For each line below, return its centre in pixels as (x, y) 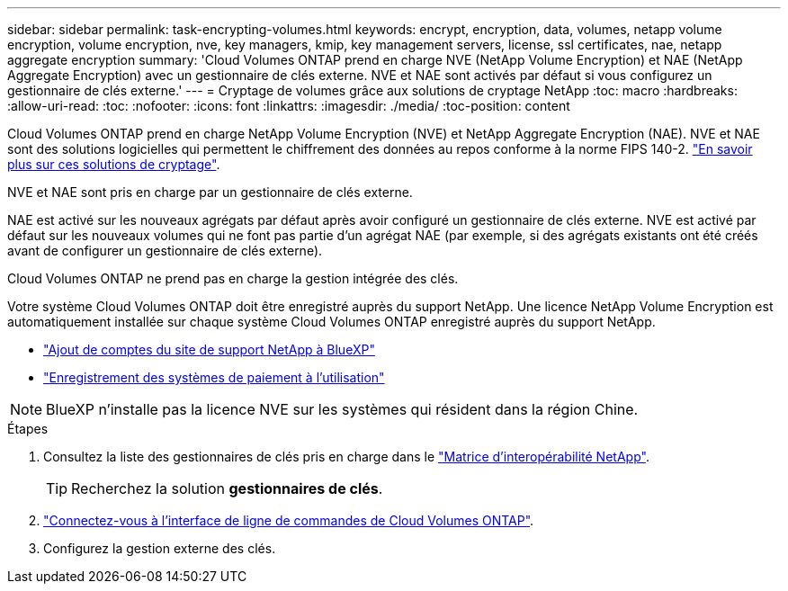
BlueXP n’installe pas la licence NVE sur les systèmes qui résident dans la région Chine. (342, 409)
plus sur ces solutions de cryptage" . (114, 164)
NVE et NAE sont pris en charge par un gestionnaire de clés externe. (210, 192)
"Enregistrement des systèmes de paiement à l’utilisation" (214, 377)
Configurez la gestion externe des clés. (160, 548)
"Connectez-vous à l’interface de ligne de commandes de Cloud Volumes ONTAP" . (289, 520)
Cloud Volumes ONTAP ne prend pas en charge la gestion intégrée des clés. (233, 278)
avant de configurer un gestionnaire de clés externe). (165, 251)
